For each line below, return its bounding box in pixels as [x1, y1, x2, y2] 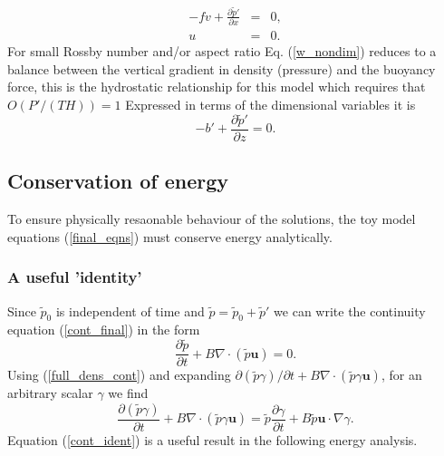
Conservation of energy [7, 167, 229, 195]
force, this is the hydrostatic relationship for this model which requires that [7, 77, 426, 96]
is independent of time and [55, 301, 205, 320]
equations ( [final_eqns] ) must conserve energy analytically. [7, 227, 333, 246]
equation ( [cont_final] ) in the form [7, 320, 200, 339]
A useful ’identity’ [7, 266, 142, 288]
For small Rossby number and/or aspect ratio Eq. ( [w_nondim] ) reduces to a [7, 42, 437, 61]
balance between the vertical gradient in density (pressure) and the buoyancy [7, 59, 436, 78]
